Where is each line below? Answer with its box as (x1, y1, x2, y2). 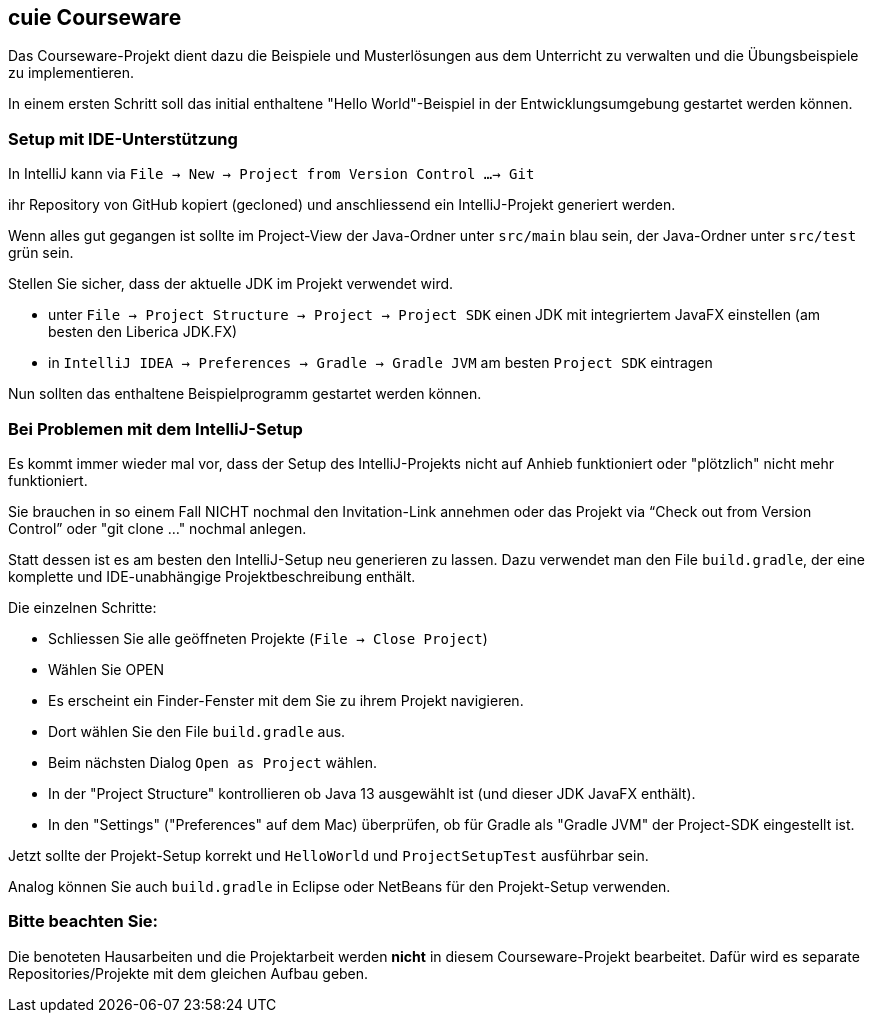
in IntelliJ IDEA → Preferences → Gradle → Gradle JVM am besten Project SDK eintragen (48, 354, 713, 372)
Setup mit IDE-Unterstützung (8, 128, 238, 149)
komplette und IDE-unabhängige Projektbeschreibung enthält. (8, 567, 416, 585)
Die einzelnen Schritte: (8, 598, 157, 616)
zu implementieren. (8, 64, 135, 82)
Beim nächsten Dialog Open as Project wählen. (48, 753, 378, 771)
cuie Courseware (8, 5, 182, 30)
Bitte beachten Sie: (8, 911, 159, 932)
